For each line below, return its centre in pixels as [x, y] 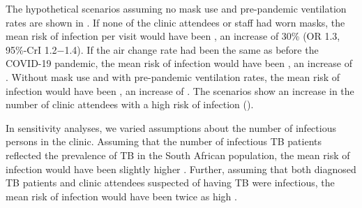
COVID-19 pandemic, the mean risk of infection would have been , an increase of [179, 63]
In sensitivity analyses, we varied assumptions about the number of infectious [171, 127]
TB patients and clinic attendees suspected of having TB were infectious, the [170, 183]
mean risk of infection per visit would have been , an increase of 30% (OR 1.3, [173, 36]
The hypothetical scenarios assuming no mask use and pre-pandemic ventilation [176, 8]
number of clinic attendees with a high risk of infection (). [130, 104]
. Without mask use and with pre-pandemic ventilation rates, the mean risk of [173, 76]
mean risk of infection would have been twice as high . [121, 196]
